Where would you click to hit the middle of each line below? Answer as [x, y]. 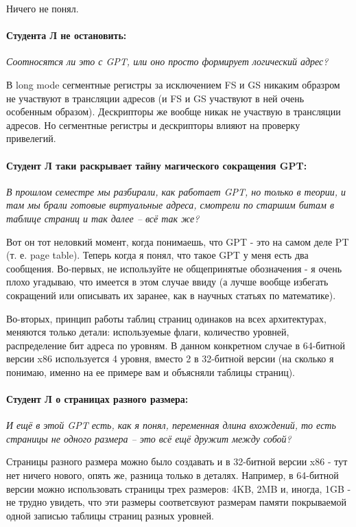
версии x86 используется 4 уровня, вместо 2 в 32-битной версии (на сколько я [170, 359]
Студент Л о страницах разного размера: [97, 399]
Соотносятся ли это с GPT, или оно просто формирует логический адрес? [167, 61]
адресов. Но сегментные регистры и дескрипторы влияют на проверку [153, 125]
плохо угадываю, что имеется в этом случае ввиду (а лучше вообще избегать [167, 282]
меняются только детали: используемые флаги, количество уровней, [148, 332]
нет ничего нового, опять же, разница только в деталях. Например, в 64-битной [173, 475]
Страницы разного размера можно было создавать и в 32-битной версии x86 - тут [177, 461]
